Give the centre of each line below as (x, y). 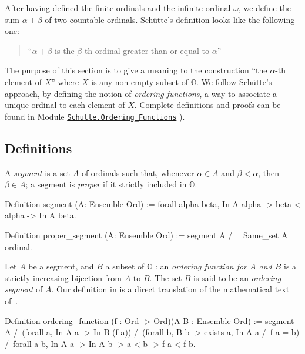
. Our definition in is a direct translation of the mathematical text (170, 289)
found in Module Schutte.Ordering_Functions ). (95, 116)
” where (65, 81)
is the (65, 50)
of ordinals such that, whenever (138, 172)
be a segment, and (61, 266)
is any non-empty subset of (140, 81)
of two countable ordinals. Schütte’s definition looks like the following (170, 19)
